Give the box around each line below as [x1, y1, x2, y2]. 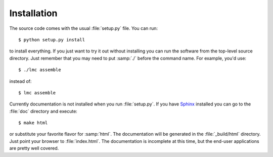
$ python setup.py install [18, 37, 85, 42]
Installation [9, 8, 58, 19]
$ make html [18, 120, 48, 126]
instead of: [9, 78, 32, 84]
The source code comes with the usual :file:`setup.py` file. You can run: [9, 25, 158, 31]
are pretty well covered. [9, 145, 59, 151]
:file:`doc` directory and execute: [9, 108, 78, 114]
